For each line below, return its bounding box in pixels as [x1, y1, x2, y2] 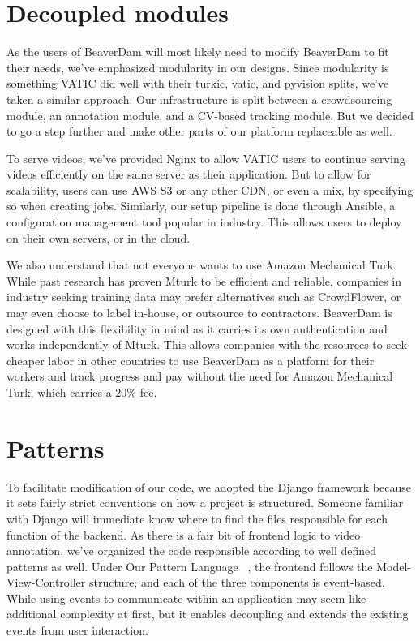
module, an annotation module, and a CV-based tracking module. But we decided [6, 106, 414, 123]
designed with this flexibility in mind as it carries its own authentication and [6, 320, 388, 337]
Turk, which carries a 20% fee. [6, 384, 157, 400]
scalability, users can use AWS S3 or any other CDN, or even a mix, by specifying [6, 181, 414, 198]
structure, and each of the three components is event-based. [88, 574, 385, 591]
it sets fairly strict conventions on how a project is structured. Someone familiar [6, 494, 404, 511]
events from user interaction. [6, 622, 148, 639]
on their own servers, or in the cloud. [6, 229, 191, 246]
